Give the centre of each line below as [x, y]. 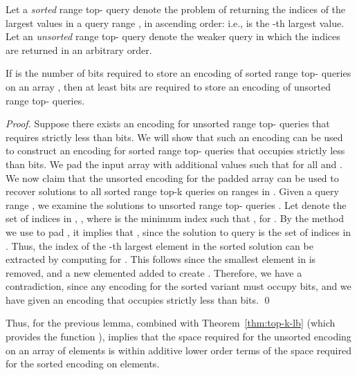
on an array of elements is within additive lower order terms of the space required [178, 350]
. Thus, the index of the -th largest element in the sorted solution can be [159, 245]
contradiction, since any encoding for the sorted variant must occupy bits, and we [178, 286]
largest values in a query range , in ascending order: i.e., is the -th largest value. [175, 22]
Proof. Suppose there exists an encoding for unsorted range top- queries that [168, 124]
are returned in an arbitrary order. [79, 49]
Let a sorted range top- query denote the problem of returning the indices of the [176, 9]
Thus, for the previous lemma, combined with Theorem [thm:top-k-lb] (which [171, 323]
